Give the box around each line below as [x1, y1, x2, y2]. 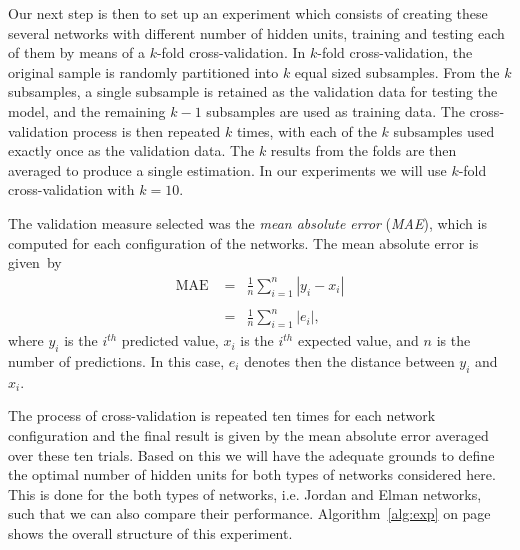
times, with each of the [236, 120, 377, 141]
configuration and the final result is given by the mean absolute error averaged [8, 424, 489, 445]
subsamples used [393, 120, 495, 141]
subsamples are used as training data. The [206, 100, 465, 121]
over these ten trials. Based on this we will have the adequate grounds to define [8, 444, 495, 465]
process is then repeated [72, 120, 221, 141]
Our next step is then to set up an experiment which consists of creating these [8, 3, 488, 23]
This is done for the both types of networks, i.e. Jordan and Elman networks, [8, 483, 482, 504]
